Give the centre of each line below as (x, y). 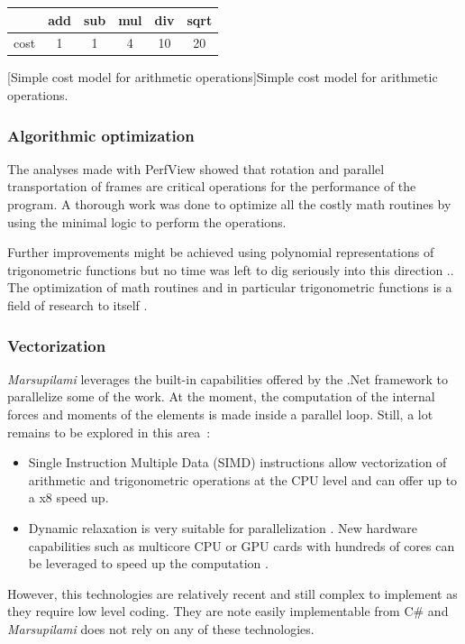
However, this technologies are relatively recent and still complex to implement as (232, 593)
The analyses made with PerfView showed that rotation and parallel (196, 168)
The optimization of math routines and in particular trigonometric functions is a (230, 287)
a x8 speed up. (68, 497)
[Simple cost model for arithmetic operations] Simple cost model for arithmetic (223, 77)
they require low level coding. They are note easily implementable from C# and (228, 611)
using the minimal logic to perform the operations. (147, 221)
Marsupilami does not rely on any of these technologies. (161, 628)
